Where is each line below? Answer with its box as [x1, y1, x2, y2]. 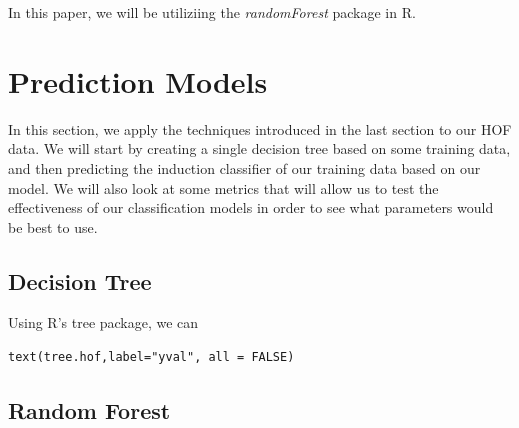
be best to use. [8, 216, 98, 237]
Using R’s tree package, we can [8, 312, 199, 333]
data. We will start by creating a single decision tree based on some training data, [8, 138, 511, 159]
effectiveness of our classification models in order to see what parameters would [8, 197, 494, 218]
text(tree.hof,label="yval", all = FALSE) [8, 350, 295, 365]
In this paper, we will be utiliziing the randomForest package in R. [8, 2, 416, 22]
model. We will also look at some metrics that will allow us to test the [8, 177, 439, 198]
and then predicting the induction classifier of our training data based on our [8, 157, 481, 178]
